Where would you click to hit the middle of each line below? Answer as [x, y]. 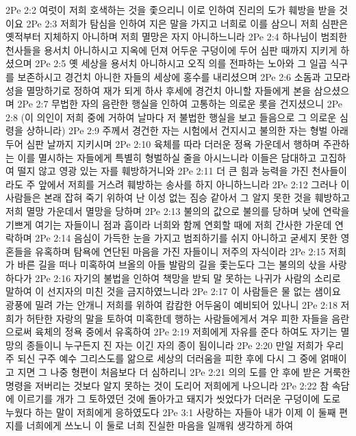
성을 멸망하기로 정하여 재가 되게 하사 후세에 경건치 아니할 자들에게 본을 [158, 90]
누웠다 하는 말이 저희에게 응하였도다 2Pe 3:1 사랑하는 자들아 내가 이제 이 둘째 [171, 412]
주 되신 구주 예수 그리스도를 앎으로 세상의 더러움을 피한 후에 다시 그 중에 [162, 358]
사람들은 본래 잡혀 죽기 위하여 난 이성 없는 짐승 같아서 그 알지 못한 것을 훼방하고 [178, 197]
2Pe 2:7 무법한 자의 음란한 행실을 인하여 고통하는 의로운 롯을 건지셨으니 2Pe [180, 104]
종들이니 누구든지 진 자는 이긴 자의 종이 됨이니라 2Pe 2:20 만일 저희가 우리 [185, 345]
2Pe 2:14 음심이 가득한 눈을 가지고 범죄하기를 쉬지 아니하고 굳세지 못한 [186, 238]
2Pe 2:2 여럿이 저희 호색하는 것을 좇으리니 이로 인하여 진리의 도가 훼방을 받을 [171, 10]
